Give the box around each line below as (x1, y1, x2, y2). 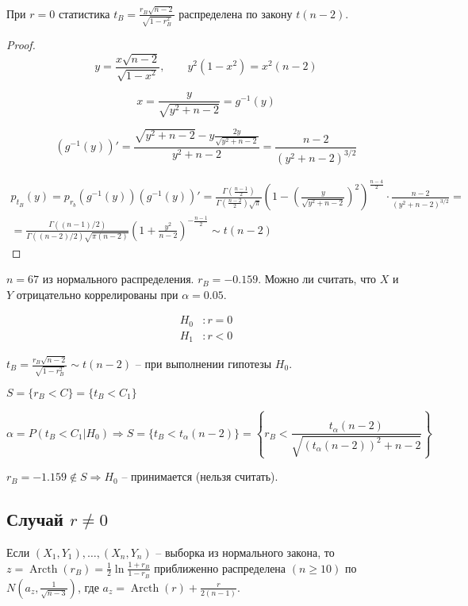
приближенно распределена (154, 559, 286, 576)
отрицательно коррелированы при (16, 286, 178, 302)
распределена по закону (178, 5, 293, 21)
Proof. (6, 36, 36, 53)
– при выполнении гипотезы (135, 355, 272, 372)
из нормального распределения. (42, 270, 194, 287)
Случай (6, 507, 63, 531)
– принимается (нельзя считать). (121, 468, 278, 485)
